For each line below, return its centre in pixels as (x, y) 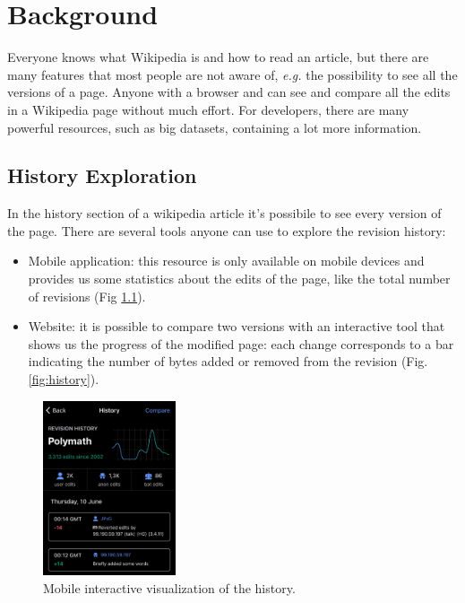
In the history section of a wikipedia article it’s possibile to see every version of (224, 213)
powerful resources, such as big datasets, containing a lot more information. (215, 127)
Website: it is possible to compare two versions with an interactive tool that (237, 326)
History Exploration (102, 175)
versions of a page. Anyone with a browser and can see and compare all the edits (229, 92)
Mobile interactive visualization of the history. (169, 587)
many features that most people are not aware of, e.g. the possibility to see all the (232, 74)
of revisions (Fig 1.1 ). (87, 296)
